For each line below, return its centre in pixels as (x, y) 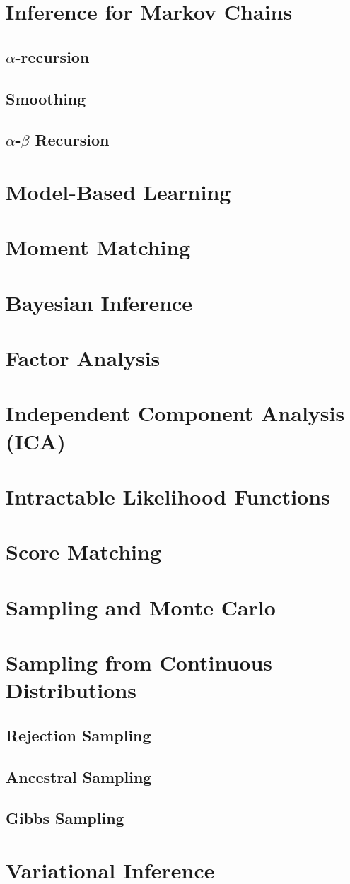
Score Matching (84, 552)
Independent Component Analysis (175, 413)
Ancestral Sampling (79, 776)
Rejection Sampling (78, 735)
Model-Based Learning (118, 191)
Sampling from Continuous (139, 662)
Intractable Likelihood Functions (168, 496)
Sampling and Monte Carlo (141, 607)
